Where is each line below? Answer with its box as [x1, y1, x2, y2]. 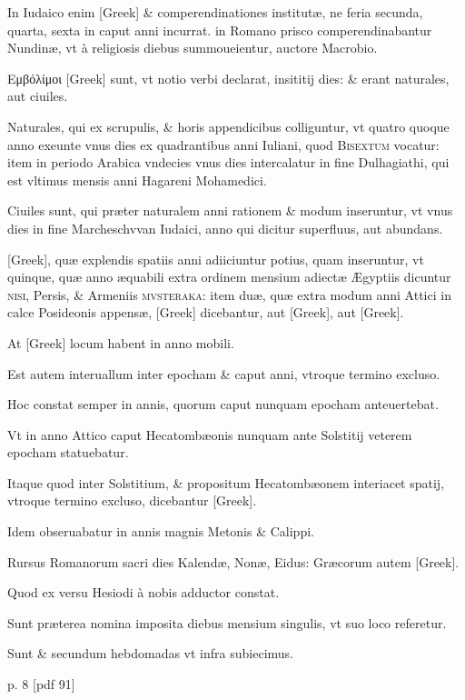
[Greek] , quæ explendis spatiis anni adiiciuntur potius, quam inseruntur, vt [7, 249, 424, 268]
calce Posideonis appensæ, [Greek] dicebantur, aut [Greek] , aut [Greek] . [7, 303, 404, 322]
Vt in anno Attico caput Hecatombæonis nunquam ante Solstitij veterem [7, 425, 412, 444]
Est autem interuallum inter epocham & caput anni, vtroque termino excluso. [7, 364, 440, 383]
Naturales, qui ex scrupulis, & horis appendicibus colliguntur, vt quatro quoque [7, 116, 450, 135]
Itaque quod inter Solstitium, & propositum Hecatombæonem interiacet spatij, [7, 473, 445, 492]
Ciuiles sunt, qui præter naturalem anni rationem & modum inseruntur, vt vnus [7, 201, 453, 220]
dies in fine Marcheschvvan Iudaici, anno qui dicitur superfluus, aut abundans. [7, 218, 443, 237]
